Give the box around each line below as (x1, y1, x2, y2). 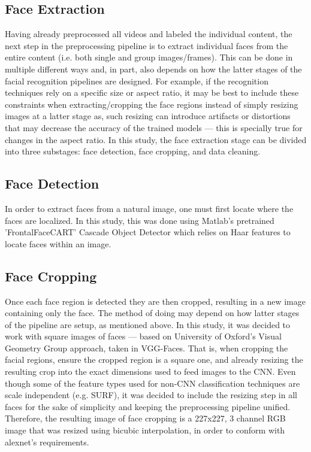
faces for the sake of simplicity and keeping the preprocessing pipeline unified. (5, 400, 291, 412)
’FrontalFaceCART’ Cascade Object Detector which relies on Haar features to (5, 226, 291, 238)
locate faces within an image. (5, 237, 111, 250)
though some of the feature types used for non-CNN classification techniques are (5, 377, 300, 389)
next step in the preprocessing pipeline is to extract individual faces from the (5, 39, 288, 51)
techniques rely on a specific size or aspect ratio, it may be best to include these (5, 86, 299, 99)
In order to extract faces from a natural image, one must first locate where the (5, 202, 294, 214)
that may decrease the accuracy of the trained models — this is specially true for (5, 121, 303, 134)
